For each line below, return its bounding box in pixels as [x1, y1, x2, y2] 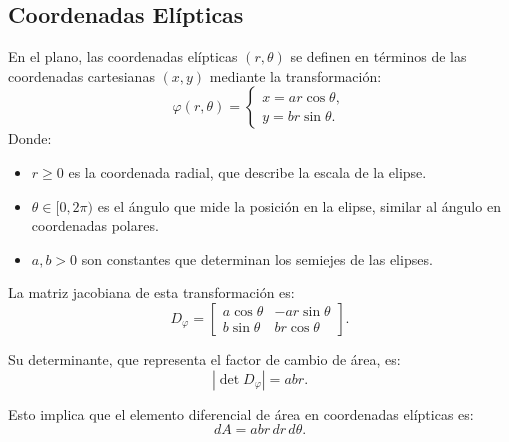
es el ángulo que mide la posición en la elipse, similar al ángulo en [97, 195, 501, 216]
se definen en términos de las [290, 46, 467, 67]
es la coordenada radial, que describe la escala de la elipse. [68, 161, 427, 182]
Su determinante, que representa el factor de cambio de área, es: [8, 348, 401, 369]
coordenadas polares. [31, 215, 159, 236]
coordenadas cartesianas [8, 65, 155, 86]
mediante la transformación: [209, 65, 382, 86]
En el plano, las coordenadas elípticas [8, 46, 238, 67]
